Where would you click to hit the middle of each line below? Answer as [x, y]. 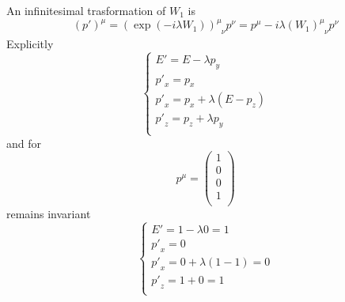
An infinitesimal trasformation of [86, 10]
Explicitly [30, 43]
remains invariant [49, 214]
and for [24, 143]
